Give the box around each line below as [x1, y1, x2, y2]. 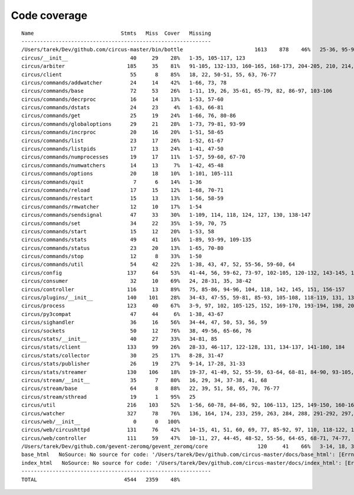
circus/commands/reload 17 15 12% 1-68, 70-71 [21, 187, 224, 193]
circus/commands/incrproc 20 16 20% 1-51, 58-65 [21, 129, 224, 136]
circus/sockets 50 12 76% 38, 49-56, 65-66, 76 [21, 327, 252, 334]
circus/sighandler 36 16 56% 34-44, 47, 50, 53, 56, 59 [21, 319, 267, 326]
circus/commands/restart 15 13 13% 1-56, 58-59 [21, 195, 224, 202]
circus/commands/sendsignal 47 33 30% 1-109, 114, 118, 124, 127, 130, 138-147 [21, 211, 311, 219]
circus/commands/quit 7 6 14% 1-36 [21, 178, 202, 185]
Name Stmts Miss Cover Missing [21, 30, 212, 37]
